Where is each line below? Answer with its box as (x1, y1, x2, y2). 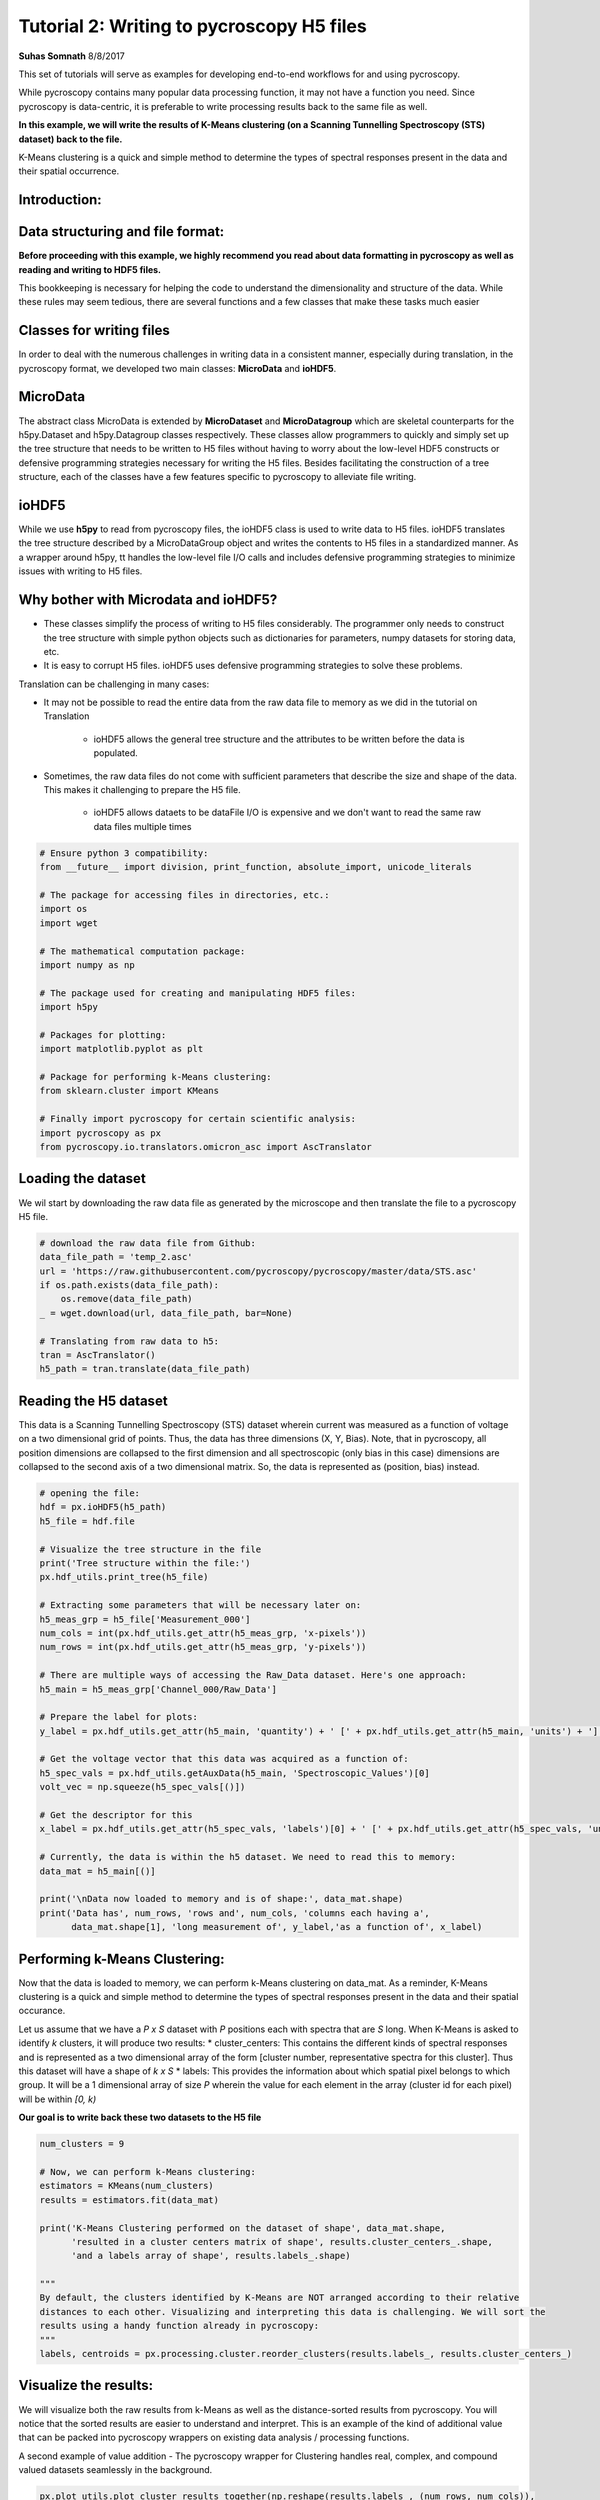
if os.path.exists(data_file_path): (39, 1280, 220, 1291)
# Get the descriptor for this (39, 1810, 194, 1821)
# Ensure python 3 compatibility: (39, 847, 209, 859)
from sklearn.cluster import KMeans (39, 1085, 220, 1097)
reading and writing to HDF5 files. (18, 263, 162, 275)
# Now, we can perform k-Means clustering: (39, 2166, 257, 2177)
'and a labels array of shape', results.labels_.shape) (71, 2250, 351, 2262)
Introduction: (18, 191, 102, 209)
